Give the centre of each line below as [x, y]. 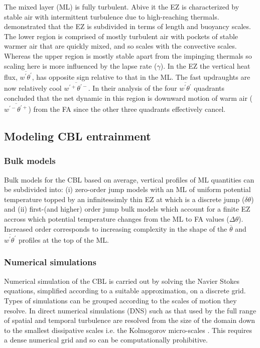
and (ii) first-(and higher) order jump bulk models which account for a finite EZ [127, 209]
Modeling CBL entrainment [78, 136]
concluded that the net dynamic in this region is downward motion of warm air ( [128, 98]
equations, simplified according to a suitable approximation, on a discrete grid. [125, 291]
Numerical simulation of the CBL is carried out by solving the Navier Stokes [122, 281]
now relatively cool [33, 88]
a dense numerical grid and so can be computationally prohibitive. [106, 340]
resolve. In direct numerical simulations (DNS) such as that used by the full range [130, 310]
